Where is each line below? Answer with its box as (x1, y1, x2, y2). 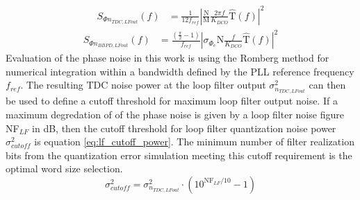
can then (309, 78, 346, 92)
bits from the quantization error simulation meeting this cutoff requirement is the (6, 147, 352, 162)
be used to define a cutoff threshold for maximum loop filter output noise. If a (6, 93, 338, 108)
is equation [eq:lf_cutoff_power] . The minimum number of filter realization (34, 134, 354, 149)
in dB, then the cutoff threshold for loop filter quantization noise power (32, 120, 336, 135)
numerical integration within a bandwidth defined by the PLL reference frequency (6, 64, 354, 78)
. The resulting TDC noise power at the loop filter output (20, 78, 266, 92)
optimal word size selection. (6, 161, 123, 176)
